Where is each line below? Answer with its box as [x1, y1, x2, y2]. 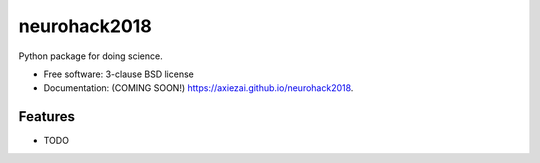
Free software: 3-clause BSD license [43, 68, 194, 80]
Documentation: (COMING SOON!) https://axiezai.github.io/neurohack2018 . [43, 82, 354, 94]
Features [18, 108, 75, 125]
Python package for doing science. [18, 50, 164, 62]
